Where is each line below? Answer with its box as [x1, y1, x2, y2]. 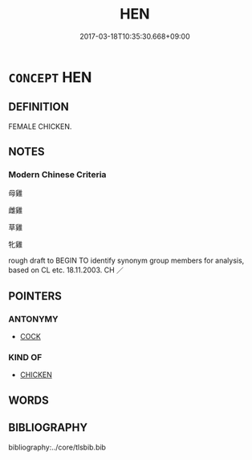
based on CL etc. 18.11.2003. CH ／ [8, 265, 124, 275]
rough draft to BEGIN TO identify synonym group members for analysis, [8, 255, 245, 266]
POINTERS [8, 289, 63, 303]
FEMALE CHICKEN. [8, 122, 72, 131]
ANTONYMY [8, 313, 59, 325]
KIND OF [8, 352, 43, 363]
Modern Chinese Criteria [8, 169, 107, 180]
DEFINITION [8, 100, 70, 114]
